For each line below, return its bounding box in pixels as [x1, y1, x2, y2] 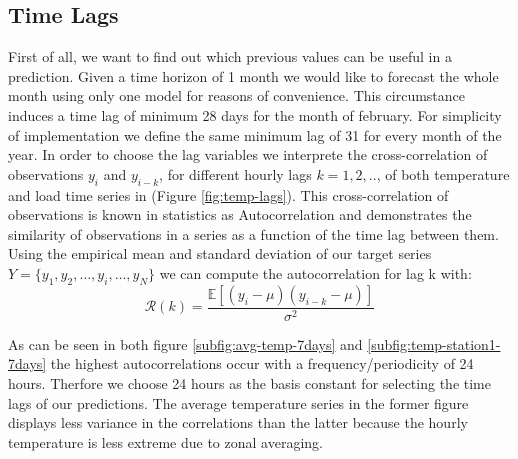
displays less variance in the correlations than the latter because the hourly [8, 412, 468, 433]
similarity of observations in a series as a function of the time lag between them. [8, 223, 499, 244]
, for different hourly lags [159, 163, 312, 184]
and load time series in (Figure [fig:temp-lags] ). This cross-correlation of [8, 184, 449, 205]
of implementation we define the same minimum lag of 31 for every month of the [8, 124, 502, 145]
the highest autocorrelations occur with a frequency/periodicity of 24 [50, 353, 474, 374]
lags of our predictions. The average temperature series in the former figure [8, 392, 469, 413]
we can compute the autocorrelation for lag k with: [159, 262, 472, 283]
